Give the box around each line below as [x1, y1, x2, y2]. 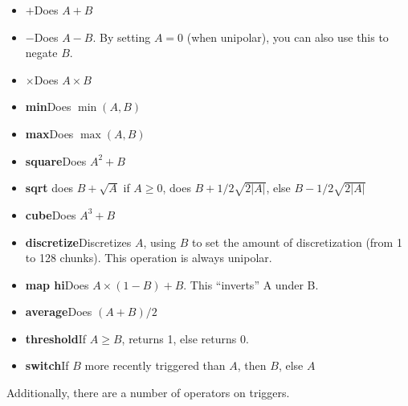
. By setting [92, 28, 151, 45]
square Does [25, 152, 87, 169]
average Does [25, 303, 92, 320]
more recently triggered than [84, 357, 226, 374]
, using [143, 233, 177, 250]
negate [25, 44, 58, 61]
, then [237, 357, 267, 374]
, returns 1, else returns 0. [121, 330, 249, 347]
